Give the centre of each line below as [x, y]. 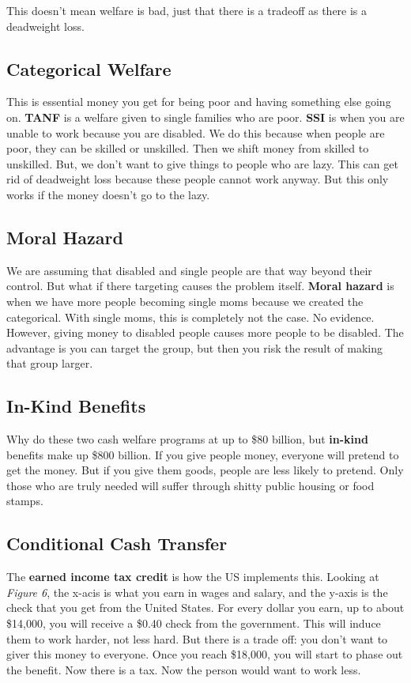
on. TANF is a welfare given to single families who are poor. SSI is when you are [205, 117]
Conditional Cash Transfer [117, 543]
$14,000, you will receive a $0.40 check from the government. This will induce [194, 623]
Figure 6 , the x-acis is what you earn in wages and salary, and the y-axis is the [197, 592]
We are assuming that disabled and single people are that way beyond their [189, 270]
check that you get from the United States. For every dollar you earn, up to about [205, 608]
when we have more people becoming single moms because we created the [185, 301]
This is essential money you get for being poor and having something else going [199, 102]
